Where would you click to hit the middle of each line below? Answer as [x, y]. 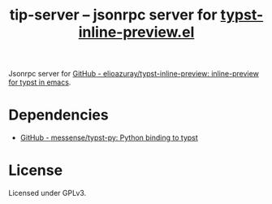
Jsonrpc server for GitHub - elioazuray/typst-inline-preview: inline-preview [134, 74]
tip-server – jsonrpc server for [113, 15]
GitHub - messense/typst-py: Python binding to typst [109, 138]
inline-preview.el [136, 32]
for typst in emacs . [40, 82]
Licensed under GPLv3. [47, 193]
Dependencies [58, 115]
